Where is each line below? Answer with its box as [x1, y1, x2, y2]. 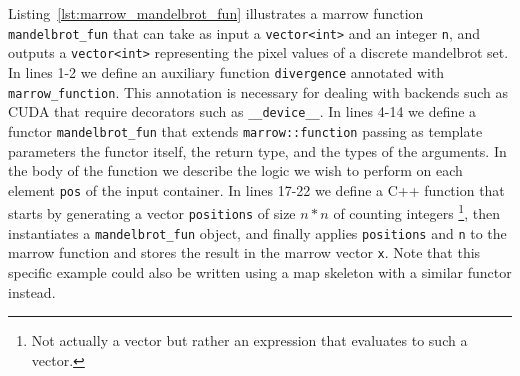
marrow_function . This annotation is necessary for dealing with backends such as [8, 81, 508, 102]
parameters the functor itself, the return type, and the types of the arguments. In [8, 140, 507, 161]
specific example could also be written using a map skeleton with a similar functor [8, 262, 512, 282]
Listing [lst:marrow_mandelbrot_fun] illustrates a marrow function [8, 3, 424, 23]
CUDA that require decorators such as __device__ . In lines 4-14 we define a [8, 101, 477, 122]
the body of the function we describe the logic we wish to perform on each [8, 160, 463, 181]
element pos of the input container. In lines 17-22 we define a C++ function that [8, 179, 505, 200]
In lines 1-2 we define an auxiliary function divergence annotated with [8, 61, 445, 82]
